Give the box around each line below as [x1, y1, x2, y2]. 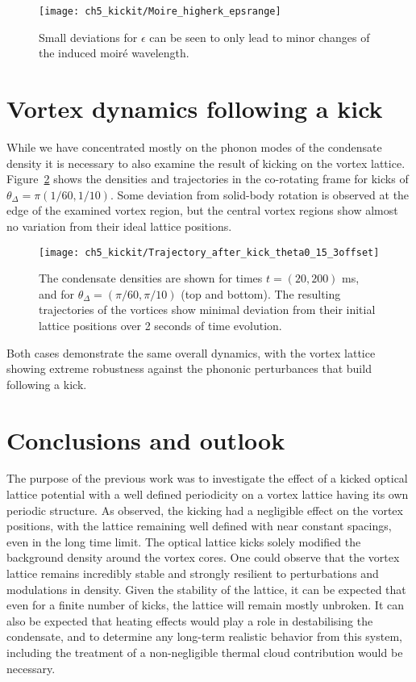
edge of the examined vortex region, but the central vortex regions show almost [6, 202, 398, 219]
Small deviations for [39, 28, 138, 45]
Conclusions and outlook [6, 423, 285, 456]
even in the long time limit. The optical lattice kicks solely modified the [6, 533, 361, 550]
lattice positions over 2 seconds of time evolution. [39, 316, 282, 333]
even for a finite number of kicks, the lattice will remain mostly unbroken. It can [6, 596, 405, 613]
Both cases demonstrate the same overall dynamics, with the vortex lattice [6, 344, 376, 361]
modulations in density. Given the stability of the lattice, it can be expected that [6, 580, 406, 597]
